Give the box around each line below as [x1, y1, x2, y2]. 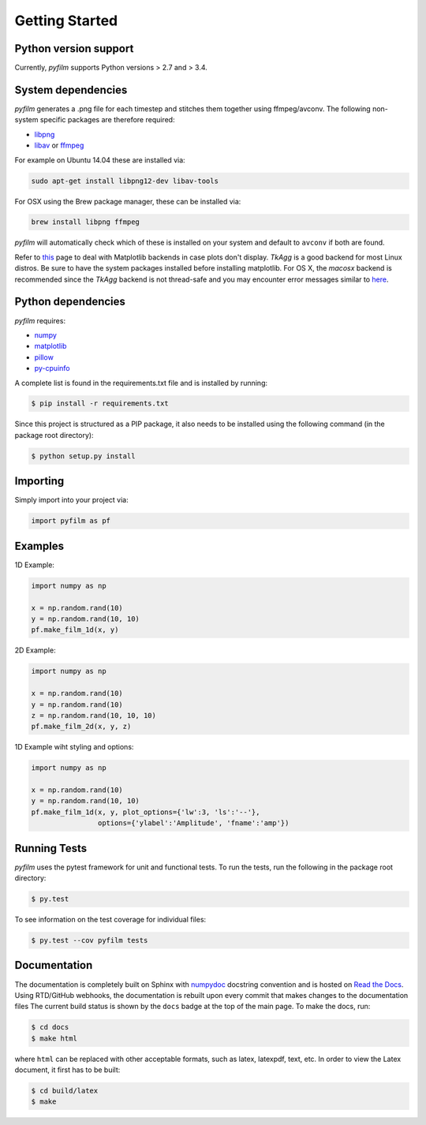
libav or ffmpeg [34, 140, 84, 150]
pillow [34, 352, 54, 362]
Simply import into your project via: [14, 495, 129, 505]
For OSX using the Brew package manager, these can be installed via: [14, 196, 241, 206]
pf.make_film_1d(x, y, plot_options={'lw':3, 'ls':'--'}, [31, 807, 260, 817]
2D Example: [14, 645, 56, 655]
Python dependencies [14, 295, 126, 308]
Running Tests [14, 841, 87, 855]
